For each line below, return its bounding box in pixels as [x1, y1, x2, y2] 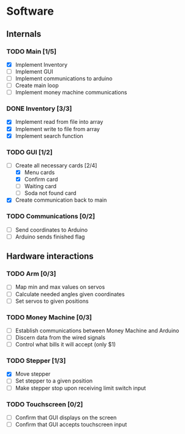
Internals [6, 29, 42, 39]
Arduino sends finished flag [15, 233, 85, 240]
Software [6, 4, 54, 18]
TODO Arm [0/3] [6, 270, 56, 278]
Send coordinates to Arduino [15, 226, 88, 234]
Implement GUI [15, 67, 53, 75]
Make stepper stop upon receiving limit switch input [15, 384, 146, 392]
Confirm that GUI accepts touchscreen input [15, 421, 127, 428]
